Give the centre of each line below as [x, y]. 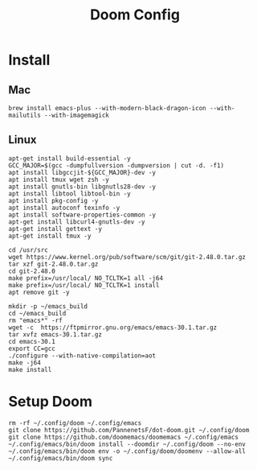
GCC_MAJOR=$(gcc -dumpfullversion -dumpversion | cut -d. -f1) [116, 165]
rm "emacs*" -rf [35, 320]
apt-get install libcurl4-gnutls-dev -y [77, 222]
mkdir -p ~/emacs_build [48, 306]
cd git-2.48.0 [32, 271]
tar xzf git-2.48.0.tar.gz [53, 264]
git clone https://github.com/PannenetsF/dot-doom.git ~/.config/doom [129, 430]
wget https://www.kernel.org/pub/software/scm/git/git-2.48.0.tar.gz [127, 257]
